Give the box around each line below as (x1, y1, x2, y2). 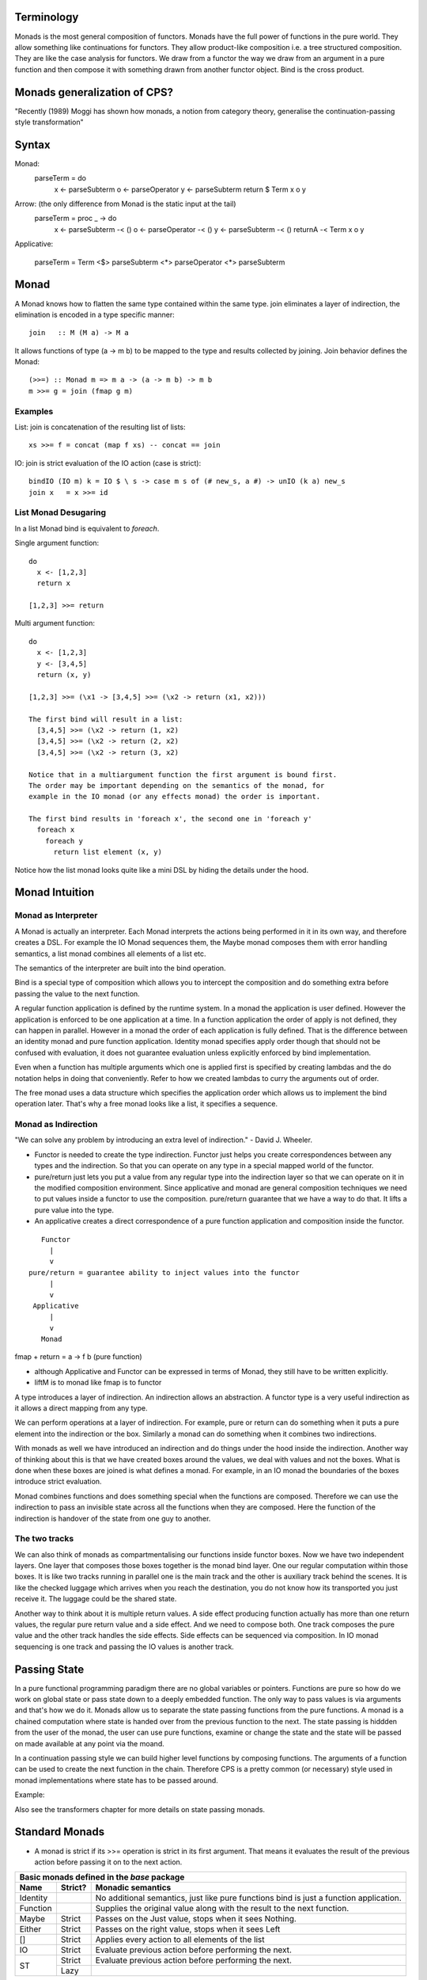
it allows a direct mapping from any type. (14, 1403, 148, 1413)
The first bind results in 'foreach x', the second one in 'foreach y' (28, 814, 312, 824)
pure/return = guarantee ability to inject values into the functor (28, 1268, 300, 1277)
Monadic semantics (95, 1882, 172, 1893)
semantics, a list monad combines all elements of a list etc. (14, 949, 206, 958)
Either (19, 1924, 42, 1935)
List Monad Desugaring (14, 507, 107, 518)
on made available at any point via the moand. (14, 1738, 165, 1748)
